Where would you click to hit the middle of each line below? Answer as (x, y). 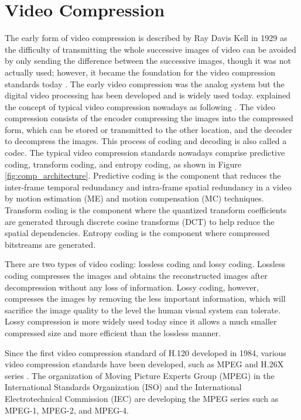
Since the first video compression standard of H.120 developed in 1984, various (146, 352)
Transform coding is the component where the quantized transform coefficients (146, 210)
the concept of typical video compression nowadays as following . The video (140, 106)
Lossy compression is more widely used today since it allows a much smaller (141, 321)
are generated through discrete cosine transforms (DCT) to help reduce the (140, 221)
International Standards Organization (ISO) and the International (123, 387)
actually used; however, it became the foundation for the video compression (140, 72)
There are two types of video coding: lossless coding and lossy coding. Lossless (145, 264)
